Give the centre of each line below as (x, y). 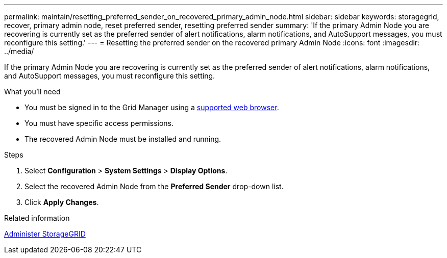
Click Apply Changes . (62, 202)
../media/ (19, 51)
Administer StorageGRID (45, 234)
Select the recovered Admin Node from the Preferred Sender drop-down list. (154, 186)
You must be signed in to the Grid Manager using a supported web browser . (152, 107)
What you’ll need (32, 92)
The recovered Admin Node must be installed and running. (123, 139)
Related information (37, 218)
